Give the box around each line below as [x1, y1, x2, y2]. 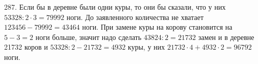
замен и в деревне [198, 31, 254, 42]
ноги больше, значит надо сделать [35, 31, 142, 42]
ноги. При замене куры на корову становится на [82, 22, 232, 32]
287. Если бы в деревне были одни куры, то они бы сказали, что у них [4, 2, 226, 12]
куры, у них [127, 41, 165, 52]
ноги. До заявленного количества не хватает [67, 11, 204, 22]
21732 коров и [4, 41, 48, 52]
